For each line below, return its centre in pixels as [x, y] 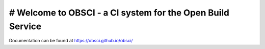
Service [25, 26]
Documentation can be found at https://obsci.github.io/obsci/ [71, 41]
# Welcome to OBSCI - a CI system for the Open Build [119, 13]
